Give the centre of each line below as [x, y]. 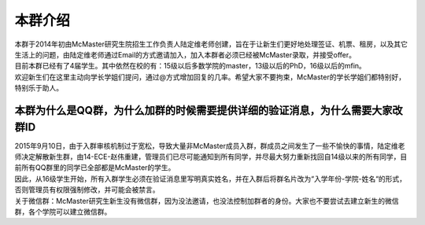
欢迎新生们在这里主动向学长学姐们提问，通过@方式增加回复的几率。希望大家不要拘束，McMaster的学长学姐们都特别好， [210, 77]
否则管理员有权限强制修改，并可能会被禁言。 [87, 190]
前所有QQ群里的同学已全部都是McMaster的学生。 [95, 168]
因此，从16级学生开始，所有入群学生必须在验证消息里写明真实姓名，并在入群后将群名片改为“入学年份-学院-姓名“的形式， [211, 179]
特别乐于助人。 [39, 88]
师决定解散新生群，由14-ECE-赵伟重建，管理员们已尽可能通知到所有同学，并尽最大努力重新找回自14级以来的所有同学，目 [211, 157]
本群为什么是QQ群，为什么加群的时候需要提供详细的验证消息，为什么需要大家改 [209, 110]
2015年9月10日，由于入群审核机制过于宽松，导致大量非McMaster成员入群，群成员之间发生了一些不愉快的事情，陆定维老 [210, 146]
